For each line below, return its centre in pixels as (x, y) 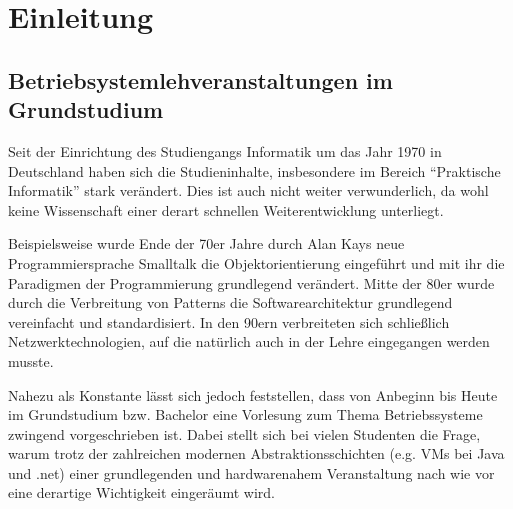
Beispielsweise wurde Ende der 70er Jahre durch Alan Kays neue (206, 243)
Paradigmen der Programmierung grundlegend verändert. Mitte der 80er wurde (251, 282)
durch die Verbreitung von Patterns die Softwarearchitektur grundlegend (230, 302)
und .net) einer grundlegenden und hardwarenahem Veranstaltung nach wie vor (251, 472)
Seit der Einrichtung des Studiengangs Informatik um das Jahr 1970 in (225, 150)
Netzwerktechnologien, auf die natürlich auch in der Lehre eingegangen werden (249, 341)
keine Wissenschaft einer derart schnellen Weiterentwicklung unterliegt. (226, 209)
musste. (31, 360)
